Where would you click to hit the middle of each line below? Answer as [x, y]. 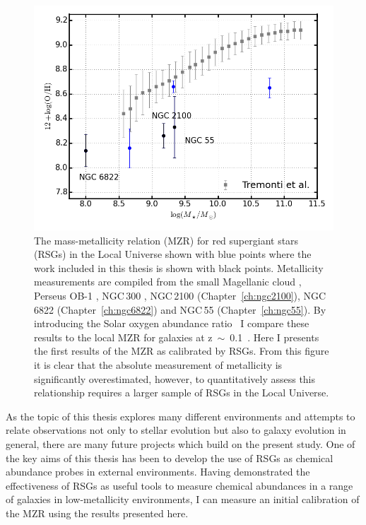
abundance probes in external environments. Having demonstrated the [158, 472]
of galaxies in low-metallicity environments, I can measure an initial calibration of [183, 499]
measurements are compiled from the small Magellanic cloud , [168, 282]
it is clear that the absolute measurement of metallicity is [158, 364]
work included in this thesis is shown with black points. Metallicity [179, 267]
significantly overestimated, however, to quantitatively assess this [175, 378]
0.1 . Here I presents [274, 337]
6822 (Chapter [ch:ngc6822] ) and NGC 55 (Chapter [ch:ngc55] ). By [180, 309]
